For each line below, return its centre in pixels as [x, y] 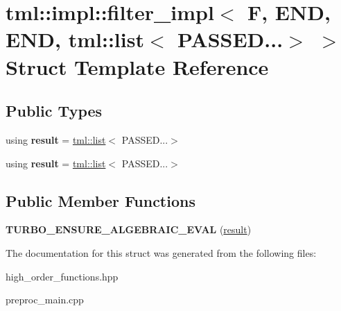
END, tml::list [75, 39]
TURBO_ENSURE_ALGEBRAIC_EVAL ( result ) [129, 229]
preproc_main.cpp [45, 300]
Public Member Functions [100, 200]
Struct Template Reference [137, 66]
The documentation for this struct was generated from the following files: [161, 252]
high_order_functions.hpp [62, 276]
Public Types [54, 111]
